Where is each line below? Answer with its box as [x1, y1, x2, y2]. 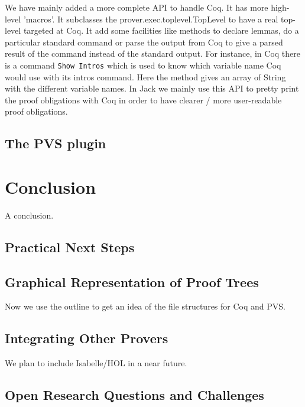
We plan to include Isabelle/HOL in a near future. [5, 357, 187, 369]
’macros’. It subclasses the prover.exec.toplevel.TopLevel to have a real [23, 12, 278, 25]
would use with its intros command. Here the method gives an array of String [5, 70, 286, 83]
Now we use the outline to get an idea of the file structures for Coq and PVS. [5, 300, 285, 312]
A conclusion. [5, 209, 54, 221]
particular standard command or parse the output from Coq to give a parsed [5, 35, 283, 48]
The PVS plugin [5, 134, 106, 152]
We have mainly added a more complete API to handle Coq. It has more [5, 1, 268, 13]
